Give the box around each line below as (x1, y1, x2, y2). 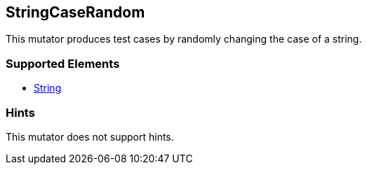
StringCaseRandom (6, 3, 145, 21)
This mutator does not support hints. (6, 130, 174, 143)
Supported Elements (6, 56, 120, 71)
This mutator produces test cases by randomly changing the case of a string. (6, 33, 362, 45)
